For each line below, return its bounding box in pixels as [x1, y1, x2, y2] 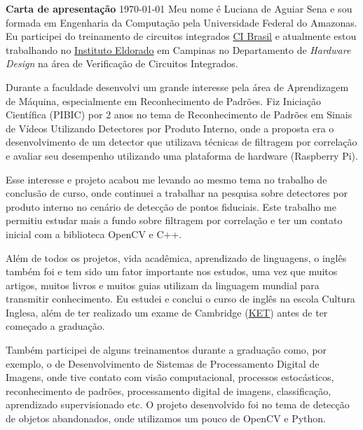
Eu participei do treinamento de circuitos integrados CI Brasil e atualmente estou [6, 29, 357, 43]
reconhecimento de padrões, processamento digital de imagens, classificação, [6, 383, 331, 398]
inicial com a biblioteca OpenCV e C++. [6, 226, 182, 241]
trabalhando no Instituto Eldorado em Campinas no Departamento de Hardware [6, 42, 351, 57]
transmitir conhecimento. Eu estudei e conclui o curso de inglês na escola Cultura [6, 291, 355, 306]
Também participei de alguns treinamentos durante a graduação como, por [6, 342, 327, 357]
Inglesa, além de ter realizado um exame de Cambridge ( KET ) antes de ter [6, 305, 328, 319]
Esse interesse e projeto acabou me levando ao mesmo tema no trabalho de [6, 172, 327, 186]
